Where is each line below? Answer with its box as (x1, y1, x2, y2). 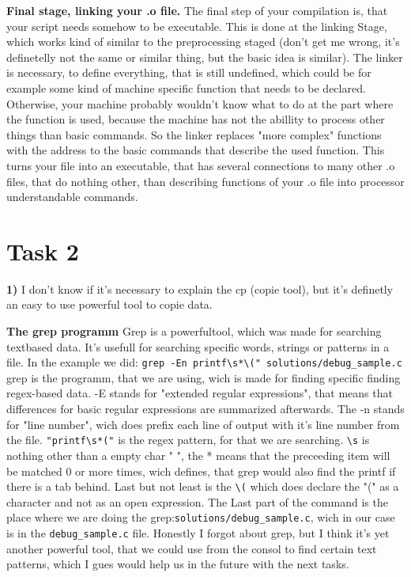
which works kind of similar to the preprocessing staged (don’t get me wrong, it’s (6, 33, 400, 50)
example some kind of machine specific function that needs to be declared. (6, 79, 366, 96)
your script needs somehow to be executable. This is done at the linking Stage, (6, 17, 387, 34)
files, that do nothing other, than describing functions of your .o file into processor (6, 173, 405, 189)
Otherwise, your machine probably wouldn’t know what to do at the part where (6, 95, 394, 112)
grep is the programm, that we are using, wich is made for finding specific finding (6, 369, 401, 385)
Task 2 (6, 234, 79, 267)
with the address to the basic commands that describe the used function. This (6, 142, 385, 158)
